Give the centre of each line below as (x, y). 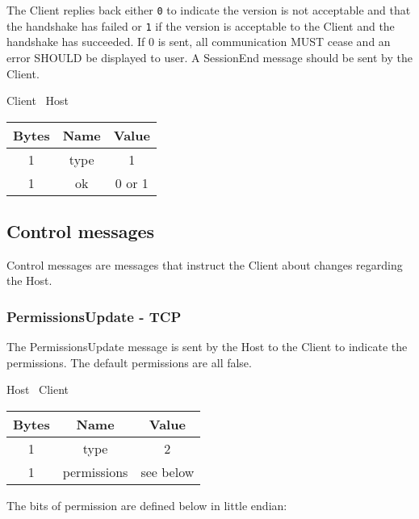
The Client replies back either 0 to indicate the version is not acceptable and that (209, 10)
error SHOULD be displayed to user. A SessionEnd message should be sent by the (210, 57)
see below (168, 472)
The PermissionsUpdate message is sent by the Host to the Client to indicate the (207, 347)
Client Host (38, 100)
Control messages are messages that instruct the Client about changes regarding (205, 264)
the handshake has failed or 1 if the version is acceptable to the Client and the (201, 25)
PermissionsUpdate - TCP (94, 316)
